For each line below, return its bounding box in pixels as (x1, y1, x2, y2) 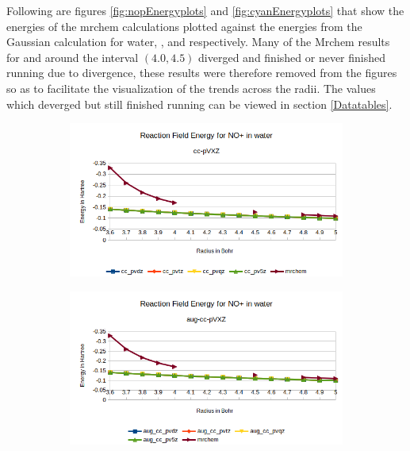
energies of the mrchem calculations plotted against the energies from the (6, 17, 362, 34)
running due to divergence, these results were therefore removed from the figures (6, 64, 397, 81)
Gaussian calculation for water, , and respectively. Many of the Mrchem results (6, 33, 390, 50)
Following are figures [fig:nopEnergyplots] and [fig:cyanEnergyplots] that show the (6, 2, 404, 18)
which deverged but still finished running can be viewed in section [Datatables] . (6, 95, 393, 112)
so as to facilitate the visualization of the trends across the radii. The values (6, 79, 376, 96)
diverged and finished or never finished (198, 48, 386, 65)
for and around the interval (6, 48, 139, 65)
